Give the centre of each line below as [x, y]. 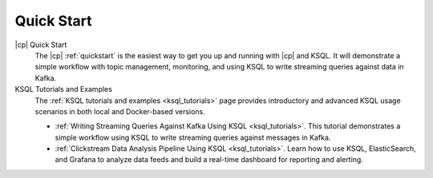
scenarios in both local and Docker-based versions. [120, 111]
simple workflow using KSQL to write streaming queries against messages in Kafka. [193, 137]
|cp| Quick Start [41, 45]
